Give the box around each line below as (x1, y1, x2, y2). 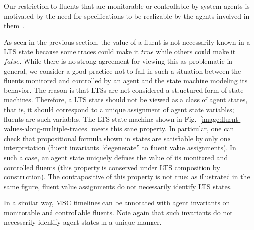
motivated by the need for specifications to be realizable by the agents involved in (4, 10, 250, 21)
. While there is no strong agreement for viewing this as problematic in (19, 56, 233, 66)
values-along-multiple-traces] (4, 123, 89, 134)
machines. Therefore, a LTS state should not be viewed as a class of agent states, (4, 94, 248, 105)
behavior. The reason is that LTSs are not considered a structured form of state (4, 85, 244, 95)
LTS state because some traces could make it (4, 46, 139, 57)
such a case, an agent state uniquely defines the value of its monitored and (4, 152, 228, 162)
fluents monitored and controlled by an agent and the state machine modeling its (4, 75, 248, 86)
